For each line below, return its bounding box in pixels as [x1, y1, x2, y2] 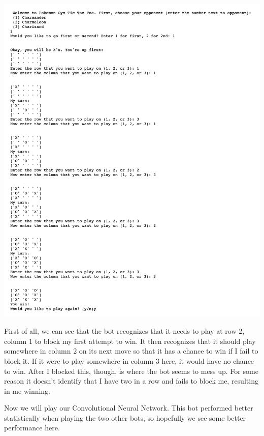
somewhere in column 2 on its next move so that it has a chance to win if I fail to [4, 345, 258, 356]
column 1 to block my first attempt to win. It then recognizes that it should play [4, 335, 256, 346]
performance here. [4, 422, 60, 433]
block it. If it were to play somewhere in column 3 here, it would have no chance [4, 355, 254, 366]
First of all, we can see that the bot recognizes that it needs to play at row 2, [4, 326, 245, 336]
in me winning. [4, 385, 51, 396]
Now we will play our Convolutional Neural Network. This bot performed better [4, 402, 253, 413]
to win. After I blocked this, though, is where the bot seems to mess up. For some [4, 365, 258, 376]
